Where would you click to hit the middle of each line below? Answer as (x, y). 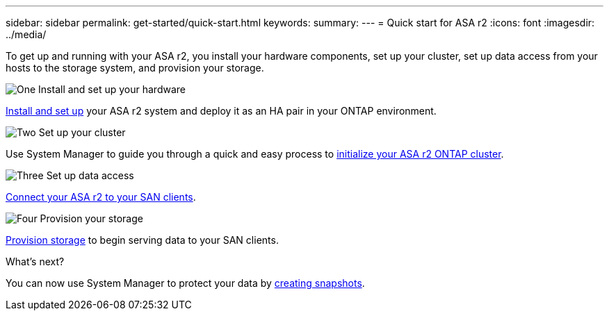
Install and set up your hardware (112, 89)
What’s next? (35, 261)
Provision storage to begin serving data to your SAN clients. (142, 240)
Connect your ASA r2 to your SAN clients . (101, 197)
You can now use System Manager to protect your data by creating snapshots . (185, 283)
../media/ (26, 34)
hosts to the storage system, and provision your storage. (135, 68)
